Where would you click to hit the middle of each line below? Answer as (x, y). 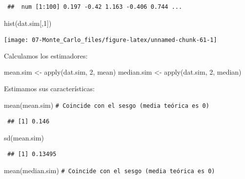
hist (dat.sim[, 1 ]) (28, 23)
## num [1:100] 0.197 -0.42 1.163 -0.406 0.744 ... (95, 7)
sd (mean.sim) (24, 137)
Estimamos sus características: (49, 89)
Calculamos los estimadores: (46, 55)
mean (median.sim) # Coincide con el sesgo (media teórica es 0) (110, 170)
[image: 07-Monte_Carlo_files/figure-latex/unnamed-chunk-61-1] (111, 40)
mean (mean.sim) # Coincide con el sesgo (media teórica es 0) (107, 105)
